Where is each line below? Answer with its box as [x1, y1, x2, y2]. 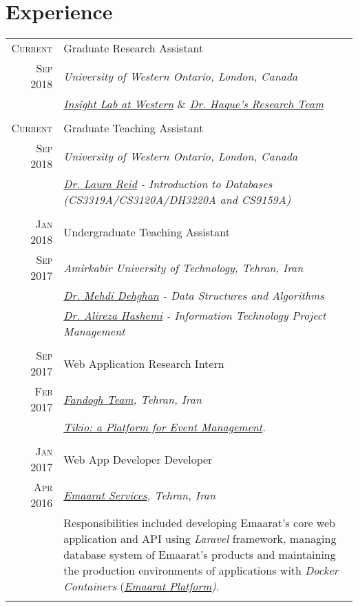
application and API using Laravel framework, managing [63, 531, 337, 547]
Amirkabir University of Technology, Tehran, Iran [63, 259, 304, 276]
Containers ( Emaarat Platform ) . [63, 578, 220, 595]
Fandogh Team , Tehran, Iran [63, 391, 202, 407]
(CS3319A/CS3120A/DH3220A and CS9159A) [63, 192, 291, 208]
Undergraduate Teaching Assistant [63, 223, 230, 240]
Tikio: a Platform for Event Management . [63, 419, 266, 435]
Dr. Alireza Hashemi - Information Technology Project [63, 307, 326, 324]
